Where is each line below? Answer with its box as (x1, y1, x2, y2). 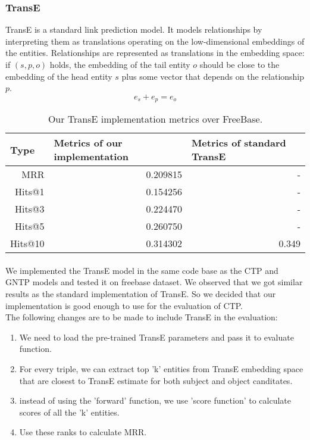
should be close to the (199, 58, 280, 70)
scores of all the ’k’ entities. (19, 405, 120, 418)
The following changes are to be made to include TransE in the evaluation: (5, 311, 278, 323)
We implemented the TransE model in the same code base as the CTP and (5, 264, 278, 276)
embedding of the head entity (5, 70, 112, 82)
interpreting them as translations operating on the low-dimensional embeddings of (5, 35, 305, 47)
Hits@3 (15, 202, 45, 216)
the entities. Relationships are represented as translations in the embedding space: (5, 46, 305, 59)
